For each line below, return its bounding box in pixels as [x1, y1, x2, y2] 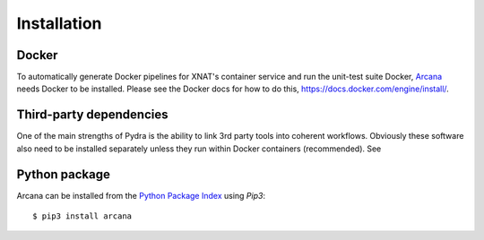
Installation [16, 13, 102, 33]
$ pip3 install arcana [32, 211, 133, 221]
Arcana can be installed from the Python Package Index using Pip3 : [16, 190, 266, 201]
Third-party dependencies [16, 107, 169, 123]
